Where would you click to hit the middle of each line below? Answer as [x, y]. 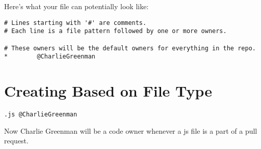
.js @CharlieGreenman [41, 114]
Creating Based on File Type [108, 91]
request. [16, 141]
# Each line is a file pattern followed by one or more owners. [115, 31]
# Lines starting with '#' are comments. [75, 23]
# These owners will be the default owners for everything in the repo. [130, 48]
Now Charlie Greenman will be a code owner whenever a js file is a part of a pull [131, 130]
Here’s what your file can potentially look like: [76, 6]
